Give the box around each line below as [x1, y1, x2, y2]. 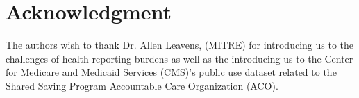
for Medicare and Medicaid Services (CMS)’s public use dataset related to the [6, 65, 337, 79]
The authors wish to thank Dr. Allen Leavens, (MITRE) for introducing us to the [6, 38, 353, 52]
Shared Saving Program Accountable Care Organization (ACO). [6, 78, 278, 92]
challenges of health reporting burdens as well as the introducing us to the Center [6, 51, 353, 65]
